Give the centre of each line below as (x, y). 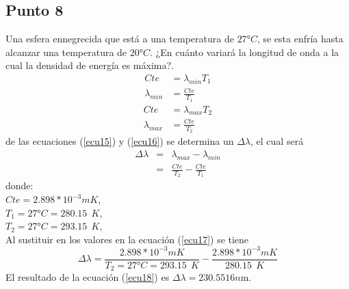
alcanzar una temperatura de (66, 52)
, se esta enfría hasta (300, 39)
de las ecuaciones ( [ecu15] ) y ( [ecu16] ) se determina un (120, 141)
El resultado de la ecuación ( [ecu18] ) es (88, 277)
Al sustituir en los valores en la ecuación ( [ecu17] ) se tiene (127, 239)
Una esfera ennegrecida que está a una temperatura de (120, 39)
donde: (20, 185)
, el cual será (277, 141)
